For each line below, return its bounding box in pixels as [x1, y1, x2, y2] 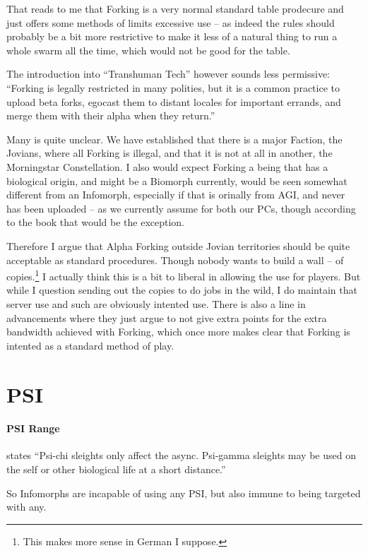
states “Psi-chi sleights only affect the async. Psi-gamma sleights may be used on [6, 448, 356, 463]
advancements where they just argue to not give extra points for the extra [6, 310, 327, 325]
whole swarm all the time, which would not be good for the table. [6, 42, 290, 57]
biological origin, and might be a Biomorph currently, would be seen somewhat [6, 173, 348, 188]
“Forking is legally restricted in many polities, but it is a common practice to [6, 80, 340, 95]
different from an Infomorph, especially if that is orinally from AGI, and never [6, 187, 345, 202]
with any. [6, 499, 47, 514]
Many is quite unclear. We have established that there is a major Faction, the [6, 131, 343, 146]
